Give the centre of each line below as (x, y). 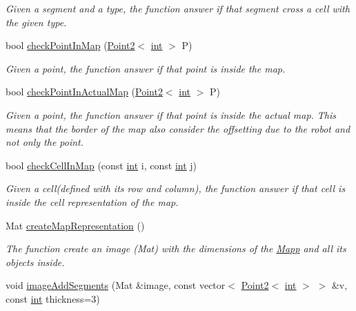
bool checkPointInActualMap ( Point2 (84, 92)
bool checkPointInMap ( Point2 (70, 45)
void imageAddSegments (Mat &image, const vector (116, 285)
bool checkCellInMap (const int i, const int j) (101, 165)
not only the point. (45, 142)
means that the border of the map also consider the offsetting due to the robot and (178, 128)
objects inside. (35, 262)
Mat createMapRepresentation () (75, 225)
